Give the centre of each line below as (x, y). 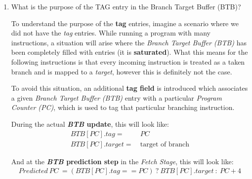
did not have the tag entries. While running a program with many (111, 33)
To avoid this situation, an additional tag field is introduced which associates (129, 88)
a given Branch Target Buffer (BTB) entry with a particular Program (116, 97)
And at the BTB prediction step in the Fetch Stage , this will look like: (122, 161)
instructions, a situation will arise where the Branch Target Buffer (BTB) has (129, 42)
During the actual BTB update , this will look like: (90, 124)
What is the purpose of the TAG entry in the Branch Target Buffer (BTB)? (126, 6)
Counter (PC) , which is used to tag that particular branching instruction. (123, 107)
